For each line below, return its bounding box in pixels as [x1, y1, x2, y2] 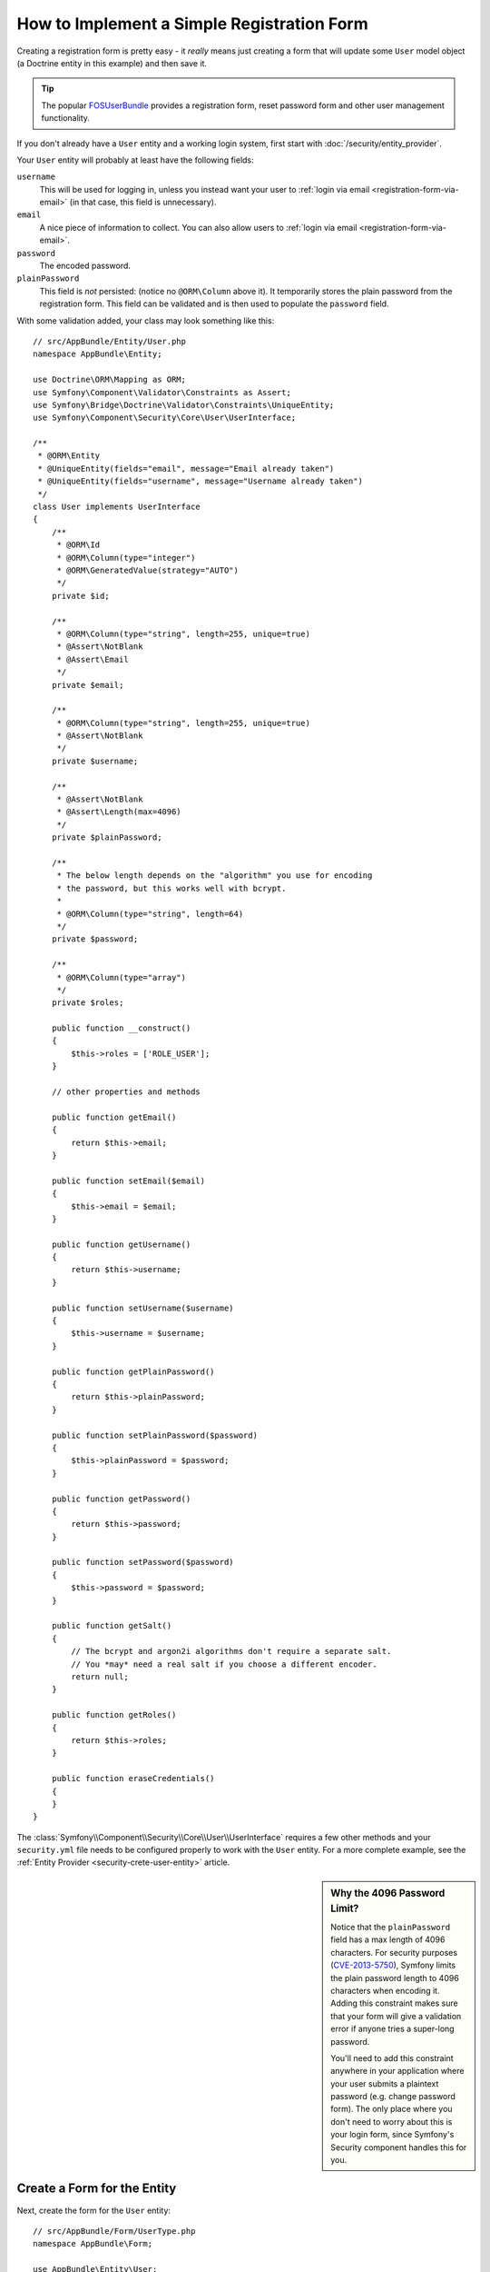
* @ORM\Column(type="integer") [56, 553, 196, 563]
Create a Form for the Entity [16, 2181, 177, 2197]
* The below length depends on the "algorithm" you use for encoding [56, 871, 373, 881]
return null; [71, 1671, 129, 1681]
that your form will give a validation [330, 2010, 462, 2021]
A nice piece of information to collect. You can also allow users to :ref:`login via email [39, 222, 358, 233]
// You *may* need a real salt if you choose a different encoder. [71, 1659, 377, 1669]
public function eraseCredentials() [51, 1773, 215, 1784]
